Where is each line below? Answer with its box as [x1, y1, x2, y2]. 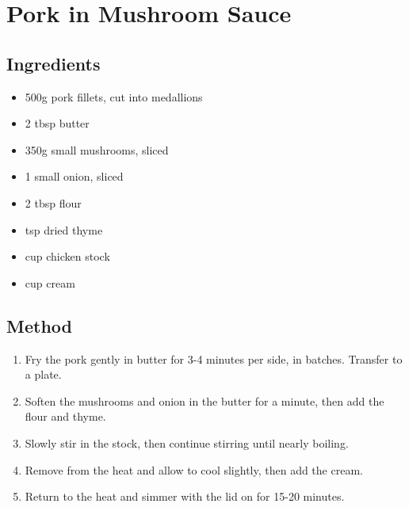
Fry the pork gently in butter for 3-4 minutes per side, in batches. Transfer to [25, 350, 403, 367]
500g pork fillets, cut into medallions [25, 88, 203, 105]
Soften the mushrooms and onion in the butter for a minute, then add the [25, 392, 384, 409]
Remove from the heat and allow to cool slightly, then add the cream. [25, 461, 363, 478]
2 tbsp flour [25, 194, 82, 211]
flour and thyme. [25, 408, 106, 425]
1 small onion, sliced [25, 168, 124, 185]
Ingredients [6, 51, 101, 75]
